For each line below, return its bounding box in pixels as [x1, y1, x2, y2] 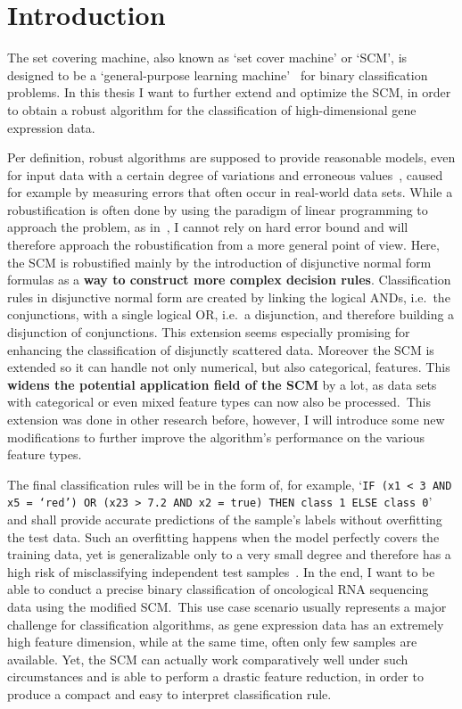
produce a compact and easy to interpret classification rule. [7, 685, 332, 704]
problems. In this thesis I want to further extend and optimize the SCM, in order [7, 83, 451, 102]
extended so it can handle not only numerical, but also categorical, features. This [7, 358, 450, 376]
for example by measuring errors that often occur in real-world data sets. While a [7, 183, 453, 202]
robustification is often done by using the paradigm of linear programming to [7, 200, 428, 218]
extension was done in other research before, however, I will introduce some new [7, 410, 445, 428]
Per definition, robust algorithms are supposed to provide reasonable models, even [7, 148, 456, 167]
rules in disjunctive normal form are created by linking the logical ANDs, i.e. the [7, 287, 450, 306]
